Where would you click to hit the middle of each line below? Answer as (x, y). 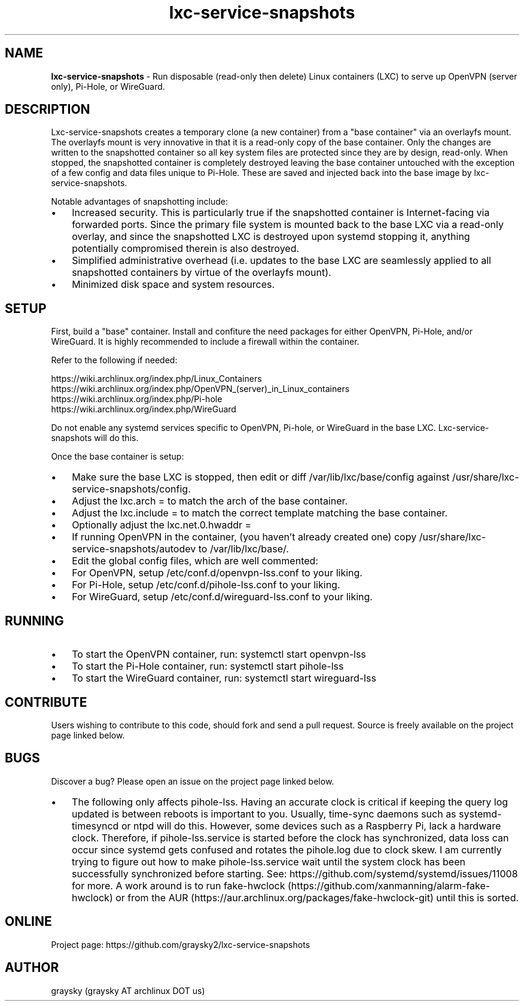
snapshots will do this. (95, 438)
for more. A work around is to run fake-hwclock (179, 885)
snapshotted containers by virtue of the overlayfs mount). (202, 273)
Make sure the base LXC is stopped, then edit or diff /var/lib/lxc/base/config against (261, 477)
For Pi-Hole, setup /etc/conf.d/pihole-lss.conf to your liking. (206, 585)
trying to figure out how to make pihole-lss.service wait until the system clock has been (269, 861)
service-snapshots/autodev (134, 549)
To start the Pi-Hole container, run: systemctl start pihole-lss (208, 666)
